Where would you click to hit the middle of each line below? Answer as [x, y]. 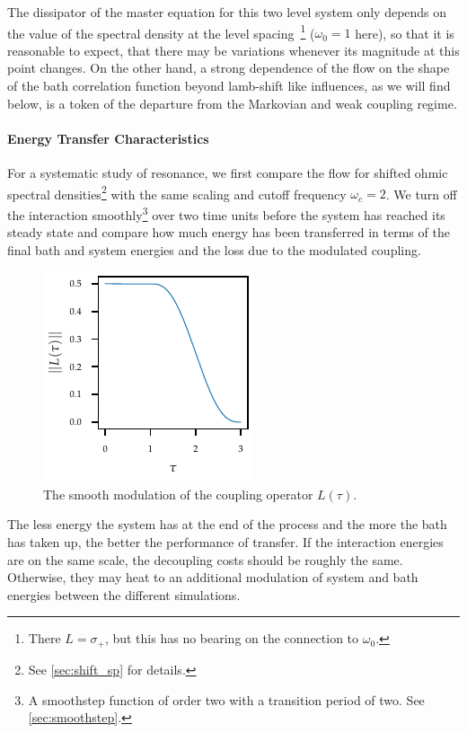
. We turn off [421, 194]
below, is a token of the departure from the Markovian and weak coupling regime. [232, 103]
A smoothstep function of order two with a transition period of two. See [226, 699]
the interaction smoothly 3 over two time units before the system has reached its [226, 213]
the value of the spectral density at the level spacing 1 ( [161, 31]
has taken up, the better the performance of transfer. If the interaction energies [225, 542]
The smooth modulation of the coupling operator [178, 494]
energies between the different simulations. [124, 594]
